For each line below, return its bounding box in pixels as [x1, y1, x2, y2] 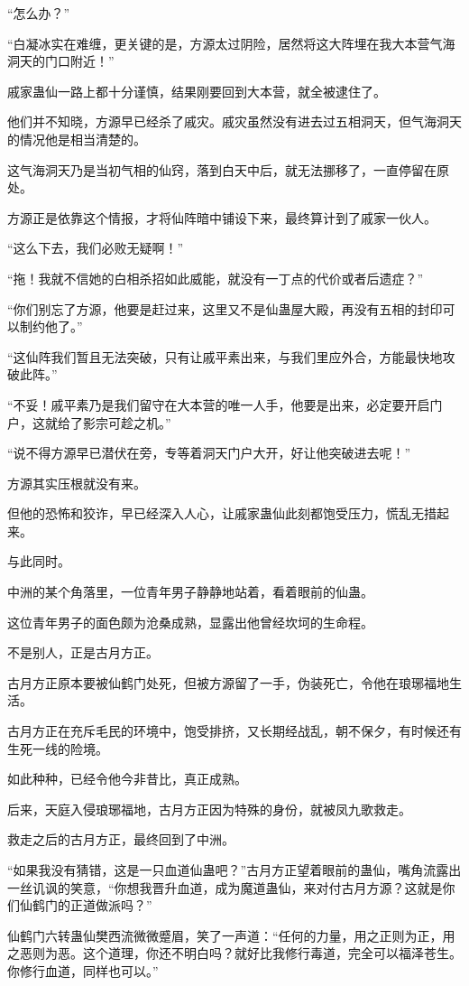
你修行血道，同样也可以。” [7, 961, 159, 980]
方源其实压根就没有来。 [7, 473, 146, 492]
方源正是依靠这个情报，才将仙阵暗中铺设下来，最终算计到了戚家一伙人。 [7, 208, 437, 227]
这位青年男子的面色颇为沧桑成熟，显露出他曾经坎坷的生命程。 [7, 612, 373, 631]
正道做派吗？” [69, 896, 152, 915]
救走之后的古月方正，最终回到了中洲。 [7, 830, 234, 849]
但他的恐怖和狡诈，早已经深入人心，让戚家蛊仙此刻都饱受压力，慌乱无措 [7, 504, 437, 523]
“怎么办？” [7, 4, 70, 22]
